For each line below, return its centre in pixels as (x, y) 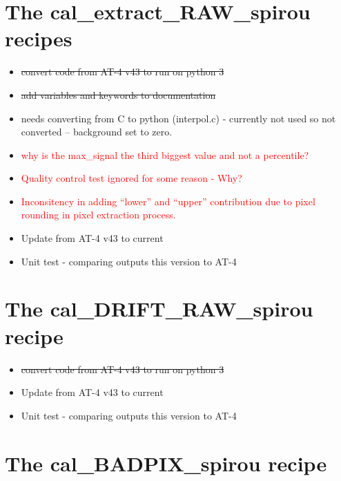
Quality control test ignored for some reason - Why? (131, 178)
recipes (39, 38)
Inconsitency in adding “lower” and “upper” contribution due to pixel (168, 201)
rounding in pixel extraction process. (98, 215)
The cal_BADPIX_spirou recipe (166, 463)
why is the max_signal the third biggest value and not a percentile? (165, 154)
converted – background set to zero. (97, 132)
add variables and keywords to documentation (118, 94)
